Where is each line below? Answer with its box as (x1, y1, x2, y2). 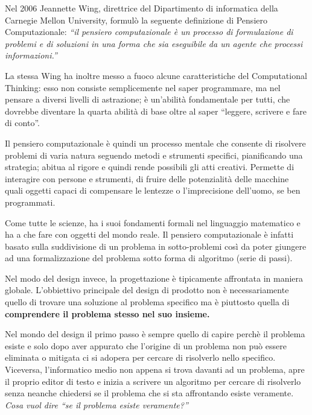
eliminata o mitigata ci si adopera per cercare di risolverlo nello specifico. (5, 351, 276, 364)
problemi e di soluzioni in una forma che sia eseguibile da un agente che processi (5, 37, 303, 49)
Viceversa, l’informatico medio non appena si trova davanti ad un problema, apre (5, 363, 305, 376)
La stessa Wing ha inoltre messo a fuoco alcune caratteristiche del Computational (5, 69, 307, 81)
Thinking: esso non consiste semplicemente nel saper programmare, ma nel (5, 81, 281, 93)
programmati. (5, 195, 56, 208)
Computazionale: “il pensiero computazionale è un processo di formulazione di (5, 25, 293, 38)
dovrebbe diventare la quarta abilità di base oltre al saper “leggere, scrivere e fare (5, 104, 307, 117)
